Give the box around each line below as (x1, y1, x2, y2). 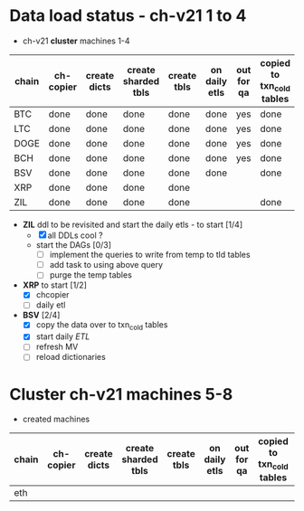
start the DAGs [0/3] (35, 240, 111, 251)
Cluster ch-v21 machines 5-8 (9, 383, 233, 404)
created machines (22, 413, 90, 425)
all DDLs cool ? (47, 230, 103, 241)
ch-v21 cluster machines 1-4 (22, 35, 130, 46)
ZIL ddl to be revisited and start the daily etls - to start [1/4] (22, 219, 243, 231)
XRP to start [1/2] (22, 279, 88, 290)
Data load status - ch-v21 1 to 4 (9, 5, 247, 26)
